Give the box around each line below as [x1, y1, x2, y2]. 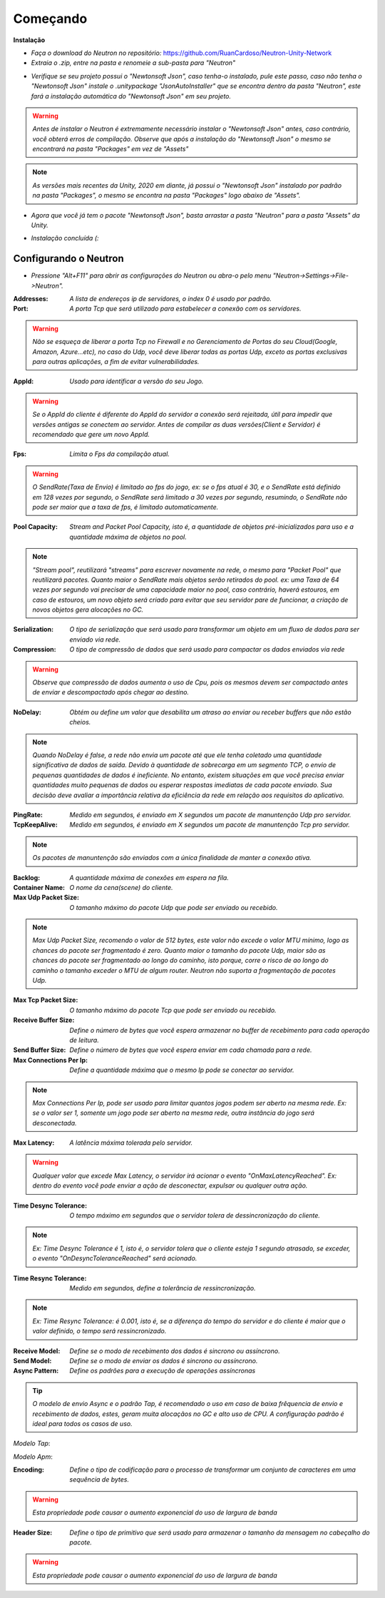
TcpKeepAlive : [13, 821, 58, 829]
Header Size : [13, 1528, 53, 1537]
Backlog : [13, 873, 41, 881]
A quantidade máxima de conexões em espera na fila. [69, 873, 230, 881]
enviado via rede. [69, 635, 121, 644]
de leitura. [69, 1036, 99, 1044]
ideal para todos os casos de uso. [32, 1419, 133, 1427]
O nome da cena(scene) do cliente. [69, 883, 173, 891]
